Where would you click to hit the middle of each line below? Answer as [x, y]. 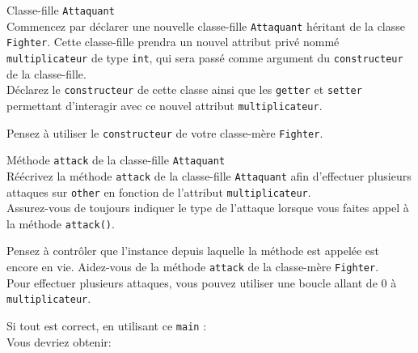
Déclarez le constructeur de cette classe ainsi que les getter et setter [184, 89]
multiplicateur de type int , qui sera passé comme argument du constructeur [205, 57]
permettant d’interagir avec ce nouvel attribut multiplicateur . [165, 105]
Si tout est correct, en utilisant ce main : [107, 325]
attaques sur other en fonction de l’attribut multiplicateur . [159, 191]
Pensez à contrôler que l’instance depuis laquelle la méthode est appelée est [193, 251]
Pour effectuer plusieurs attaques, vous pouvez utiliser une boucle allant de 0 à [202, 282]
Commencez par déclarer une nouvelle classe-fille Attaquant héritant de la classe [206, 26]
